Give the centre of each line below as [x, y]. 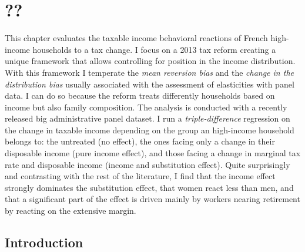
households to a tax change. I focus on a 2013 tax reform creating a [154, 49]
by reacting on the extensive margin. [71, 211]
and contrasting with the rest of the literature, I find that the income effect [140, 176]
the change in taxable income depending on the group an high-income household [150, 130]
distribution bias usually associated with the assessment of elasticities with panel [150, 84]
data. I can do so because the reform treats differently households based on [140, 95]
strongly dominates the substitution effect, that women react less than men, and [149, 187]
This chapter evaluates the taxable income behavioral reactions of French [136, 38]
